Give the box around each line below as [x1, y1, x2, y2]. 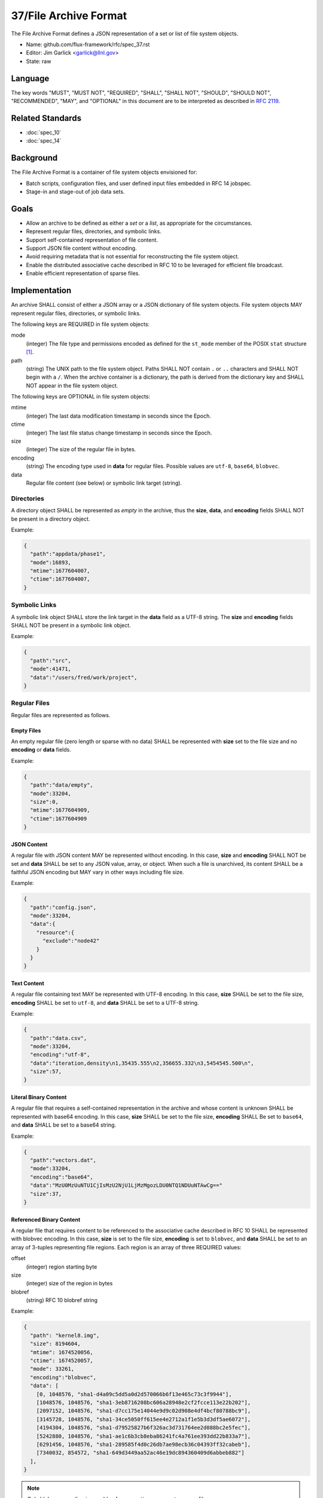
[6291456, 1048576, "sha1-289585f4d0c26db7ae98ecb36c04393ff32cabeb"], [36, 1441, 251, 1448]
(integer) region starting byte [26, 1263, 97, 1270]
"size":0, [30, 798, 59, 805]
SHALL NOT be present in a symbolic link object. [11, 621, 131, 629]
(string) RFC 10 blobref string [26, 1297, 98, 1304]
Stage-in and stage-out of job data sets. [26, 188, 125, 195]
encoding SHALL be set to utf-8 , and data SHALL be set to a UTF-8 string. [11, 999, 199, 1006]
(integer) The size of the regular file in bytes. [26, 446, 136, 453]
